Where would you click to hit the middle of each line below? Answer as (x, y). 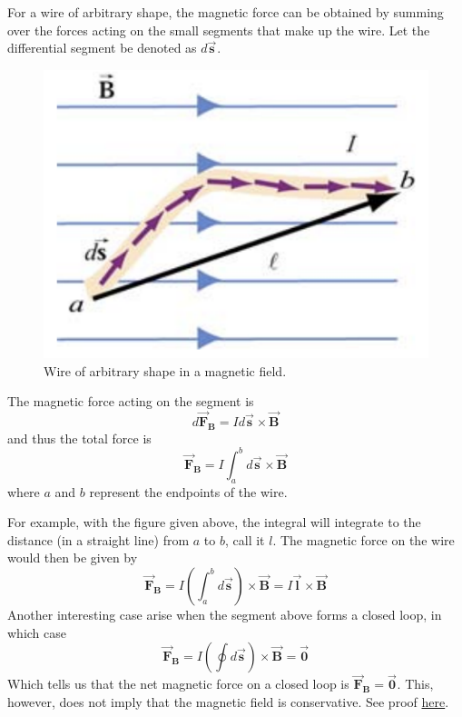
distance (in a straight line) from (98, 539)
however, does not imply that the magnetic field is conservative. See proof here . (228, 701)
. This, (415, 684)
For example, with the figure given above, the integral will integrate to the (214, 522)
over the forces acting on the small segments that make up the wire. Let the (219, 30)
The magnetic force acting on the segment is (131, 401)
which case (37, 632)
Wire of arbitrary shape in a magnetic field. (165, 370)
